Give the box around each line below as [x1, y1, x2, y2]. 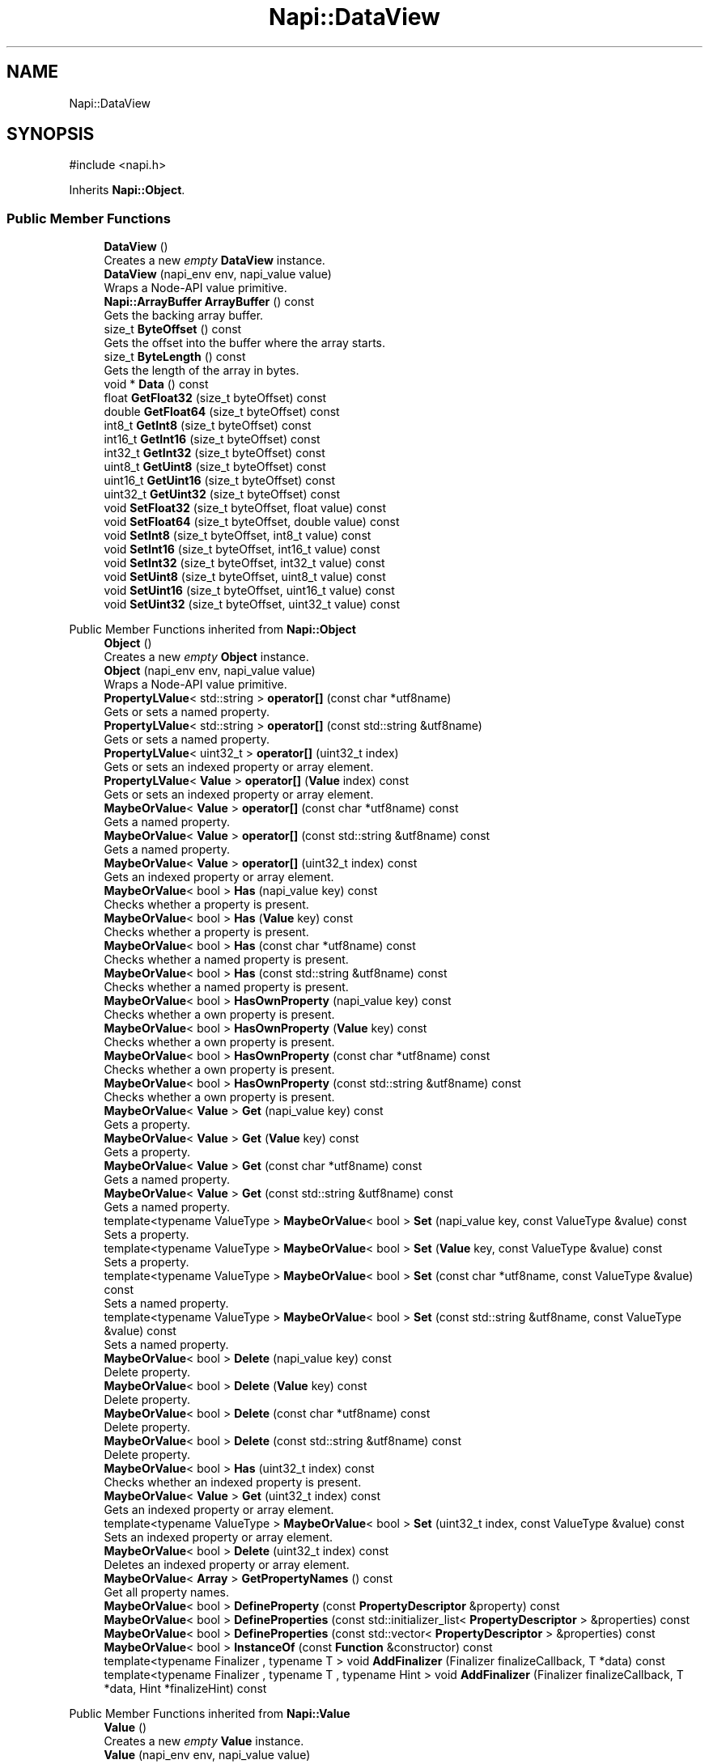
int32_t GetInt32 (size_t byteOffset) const [104, 446, 325, 460]
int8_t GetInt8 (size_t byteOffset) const [104, 418, 312, 433]
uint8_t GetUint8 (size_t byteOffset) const [104, 460, 326, 474]
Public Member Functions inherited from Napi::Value [69, 1707, 350, 1721]
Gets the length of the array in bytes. [104, 363, 299, 378]
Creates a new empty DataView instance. [104, 253, 325, 268]
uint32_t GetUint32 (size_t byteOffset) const [104, 487, 341, 502]
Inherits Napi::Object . [69, 183, 185, 197]
